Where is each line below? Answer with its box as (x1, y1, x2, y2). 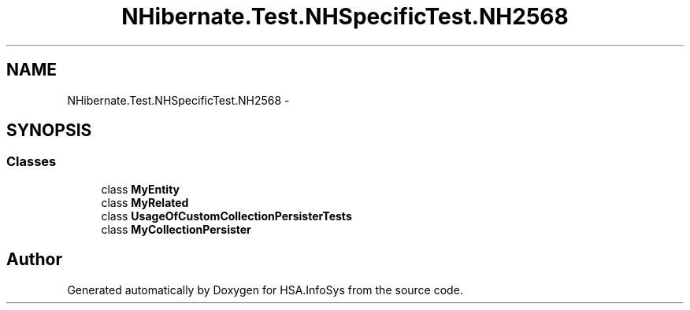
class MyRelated (101, 195, 189, 209)
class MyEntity (101, 182, 180, 196)
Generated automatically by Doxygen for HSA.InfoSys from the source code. (67, 282, 463, 297)
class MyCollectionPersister (101, 222, 251, 236)
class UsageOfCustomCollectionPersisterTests (101, 209, 352, 223)
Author (6, 249, 62, 270)
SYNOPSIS (6, 120, 92, 141)
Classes (6, 153, 57, 170)
